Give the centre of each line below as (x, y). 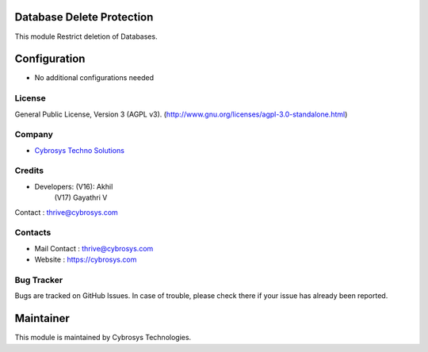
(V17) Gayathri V (81, 197)
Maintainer (42, 318)
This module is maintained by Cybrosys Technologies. (103, 338)
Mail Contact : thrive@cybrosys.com (94, 248)
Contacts (33, 232)
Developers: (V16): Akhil (74, 186)
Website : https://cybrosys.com (86, 260)
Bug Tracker (39, 280)
